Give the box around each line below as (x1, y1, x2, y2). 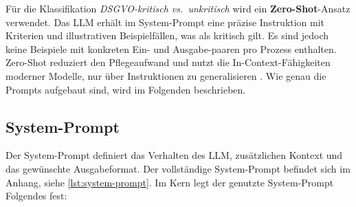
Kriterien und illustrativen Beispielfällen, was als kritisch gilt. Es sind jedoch (5, 28, 329, 43)
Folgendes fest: (5, 188, 67, 203)
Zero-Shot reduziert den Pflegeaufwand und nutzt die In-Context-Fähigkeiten (5, 55, 331, 69)
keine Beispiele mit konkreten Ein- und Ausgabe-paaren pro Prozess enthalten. (5, 41, 337, 56)
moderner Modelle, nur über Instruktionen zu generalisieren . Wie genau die (5, 68, 326, 83)
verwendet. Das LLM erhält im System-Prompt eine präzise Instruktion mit (5, 14, 325, 29)
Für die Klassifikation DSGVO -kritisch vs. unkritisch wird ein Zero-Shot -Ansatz (5, 1, 351, 15)
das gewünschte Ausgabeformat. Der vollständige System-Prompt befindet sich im (5, 161, 351, 175)
